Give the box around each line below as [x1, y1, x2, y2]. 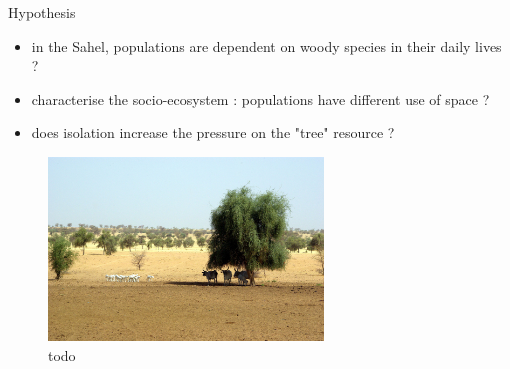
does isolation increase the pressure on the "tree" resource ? [31, 122, 395, 143]
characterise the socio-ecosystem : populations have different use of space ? [31, 88, 490, 109]
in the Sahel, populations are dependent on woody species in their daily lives [31, 35, 502, 56]
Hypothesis [8, 2, 76, 22]
